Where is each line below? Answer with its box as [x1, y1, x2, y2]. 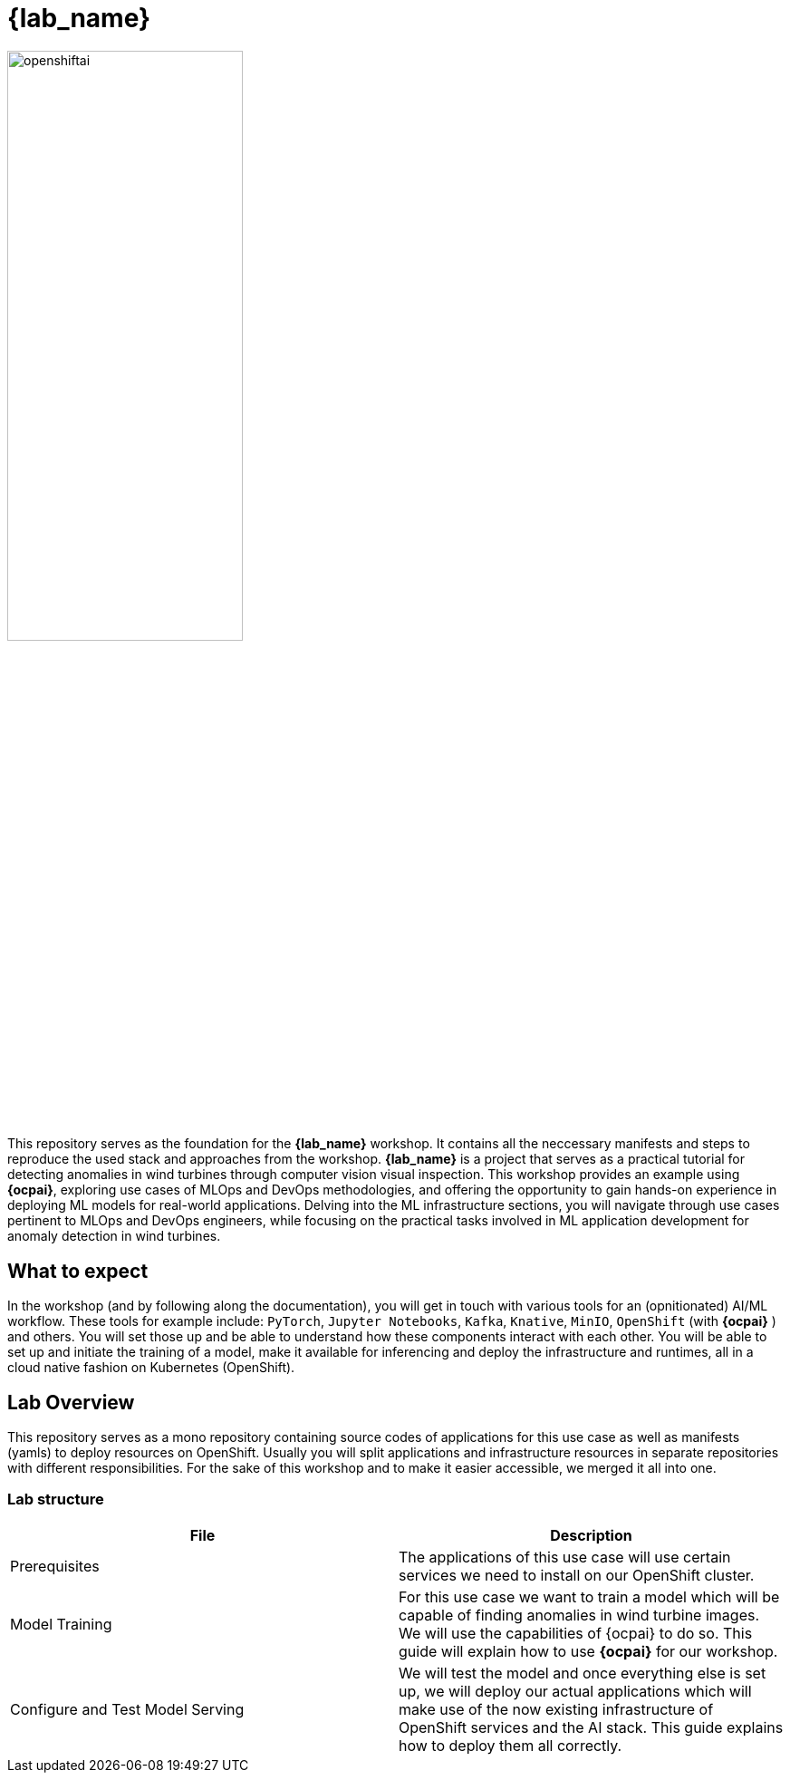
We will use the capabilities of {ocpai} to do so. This [399, 1623, 753, 1642]
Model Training [10, 1614, 112, 1633]
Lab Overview [7, 1390, 135, 1414]
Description [550, 1525, 632, 1544]
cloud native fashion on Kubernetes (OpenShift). [7, 1359, 295, 1376]
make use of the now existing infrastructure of [399, 1699, 714, 1718]
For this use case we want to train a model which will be [399, 1587, 780, 1606]
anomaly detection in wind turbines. [7, 1228, 221, 1244]
